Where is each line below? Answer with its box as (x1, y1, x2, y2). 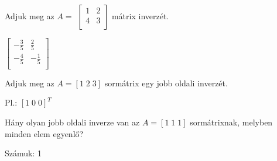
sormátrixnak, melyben (190, 116, 273, 128)
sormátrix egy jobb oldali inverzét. (104, 76, 228, 89)
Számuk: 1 (5, 147, 42, 159)
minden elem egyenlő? (5, 127, 84, 139)
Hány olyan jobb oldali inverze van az (5, 116, 140, 128)
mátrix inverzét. (111, 10, 169, 22)
